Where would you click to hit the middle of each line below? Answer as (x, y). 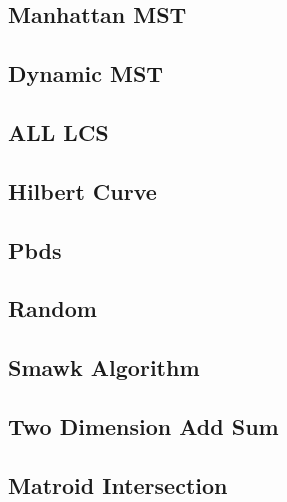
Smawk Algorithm (104, 367)
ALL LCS (58, 131)
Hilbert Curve (82, 190)
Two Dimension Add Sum (143, 425)
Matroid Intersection (118, 484)
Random (52, 308)
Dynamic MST (86, 73)
